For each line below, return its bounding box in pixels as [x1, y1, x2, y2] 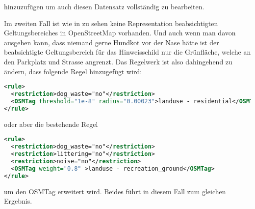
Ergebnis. [4, 196, 32, 206]
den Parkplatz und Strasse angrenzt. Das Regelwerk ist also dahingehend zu [4, 56, 232, 66]
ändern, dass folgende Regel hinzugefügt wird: [4, 66, 142, 76]
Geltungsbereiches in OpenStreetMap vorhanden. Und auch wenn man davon [4, 28, 236, 38]
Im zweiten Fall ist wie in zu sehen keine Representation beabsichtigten [4, 18, 218, 28]
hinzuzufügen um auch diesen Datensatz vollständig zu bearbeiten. [4, 1, 204, 11]
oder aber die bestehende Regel [4, 119, 98, 129]
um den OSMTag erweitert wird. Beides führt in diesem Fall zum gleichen [4, 186, 226, 196]
